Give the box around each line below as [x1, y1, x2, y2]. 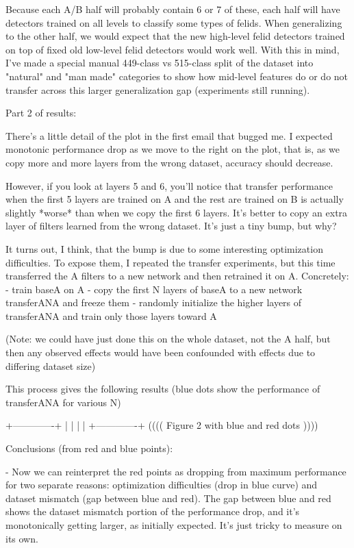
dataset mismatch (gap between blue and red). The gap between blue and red [5, 490, 331, 505]
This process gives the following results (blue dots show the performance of [5, 382, 320, 396]
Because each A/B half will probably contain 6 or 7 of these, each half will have [5, 2, 340, 16]
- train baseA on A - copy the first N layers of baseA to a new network [5, 282, 303, 296]
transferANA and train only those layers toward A [5, 308, 217, 323]
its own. [5, 531, 38, 545]
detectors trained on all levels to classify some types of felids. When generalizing [5, 15, 342, 29]
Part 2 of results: [5, 105, 77, 120]
